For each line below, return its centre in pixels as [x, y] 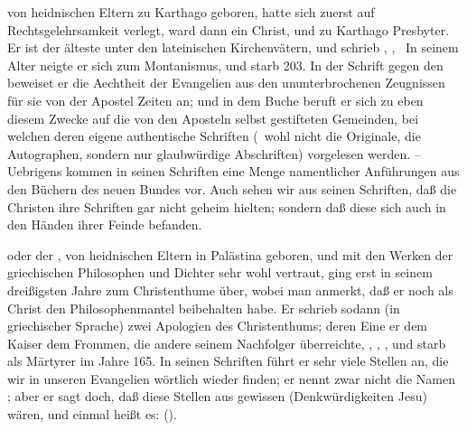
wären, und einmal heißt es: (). [92, 414]
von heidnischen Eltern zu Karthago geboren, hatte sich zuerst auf [191, 12]
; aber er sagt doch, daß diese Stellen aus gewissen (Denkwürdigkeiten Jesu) [217, 396]
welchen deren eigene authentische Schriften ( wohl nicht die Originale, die [214, 136]
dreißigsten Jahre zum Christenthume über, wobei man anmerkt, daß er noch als [230, 290]
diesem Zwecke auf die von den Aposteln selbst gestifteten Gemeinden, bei [213, 118]
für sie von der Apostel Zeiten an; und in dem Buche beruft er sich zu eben [215, 100]
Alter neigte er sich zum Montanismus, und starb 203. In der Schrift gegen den [225, 65]
